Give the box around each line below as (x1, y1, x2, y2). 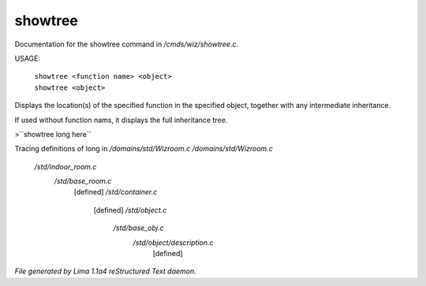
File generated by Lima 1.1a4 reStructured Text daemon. (14, 266, 196, 276)
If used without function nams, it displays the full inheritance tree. (14, 115, 228, 124)
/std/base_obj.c (113, 223, 164, 232)
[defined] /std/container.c (73, 188, 158, 197)
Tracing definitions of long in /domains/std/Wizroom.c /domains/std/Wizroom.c (14, 144, 274, 154)
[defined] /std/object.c (93, 205, 167, 214)
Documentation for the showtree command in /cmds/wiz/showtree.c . (14, 39, 239, 49)
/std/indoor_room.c (34, 162, 97, 171)
